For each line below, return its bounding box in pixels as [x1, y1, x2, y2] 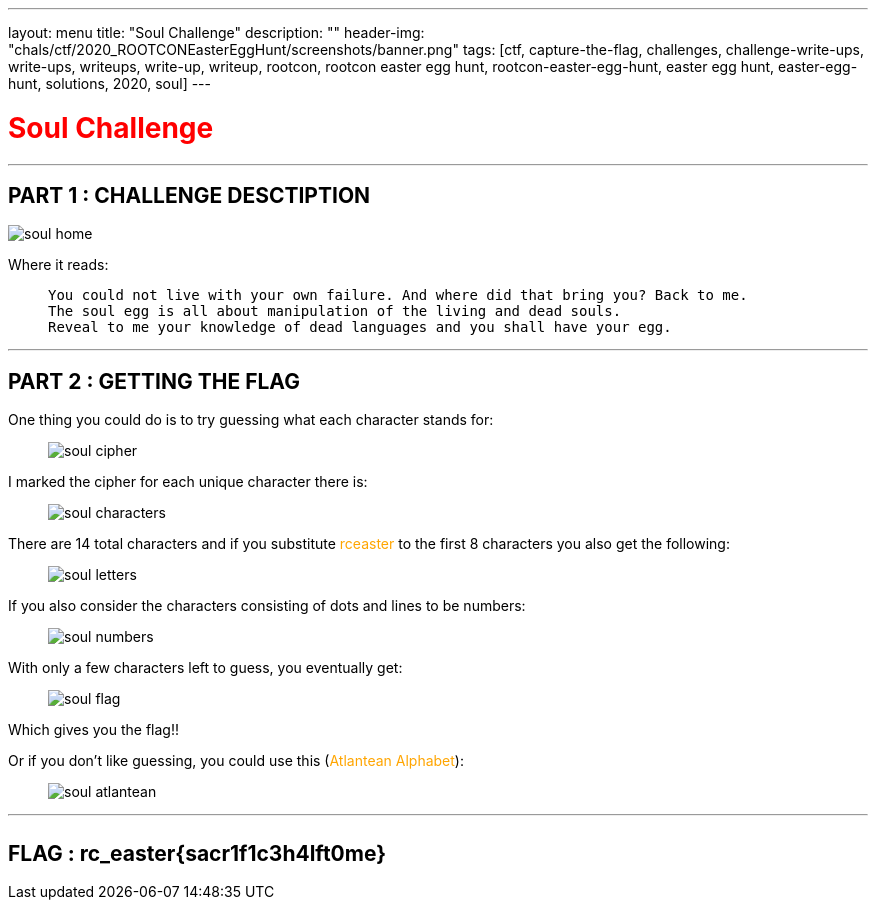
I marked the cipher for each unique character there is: [8, 473, 368, 491]
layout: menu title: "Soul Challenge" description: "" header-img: [8, 24, 425, 41]
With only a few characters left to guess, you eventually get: [8, 659, 403, 677]
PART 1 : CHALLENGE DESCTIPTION [8, 182, 371, 208]
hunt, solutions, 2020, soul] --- [8, 75, 211, 92]
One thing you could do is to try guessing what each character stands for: [8, 411, 494, 429]
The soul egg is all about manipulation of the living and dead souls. [48, 303, 622, 320]
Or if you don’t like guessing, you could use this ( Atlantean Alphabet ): [8, 752, 464, 770]
